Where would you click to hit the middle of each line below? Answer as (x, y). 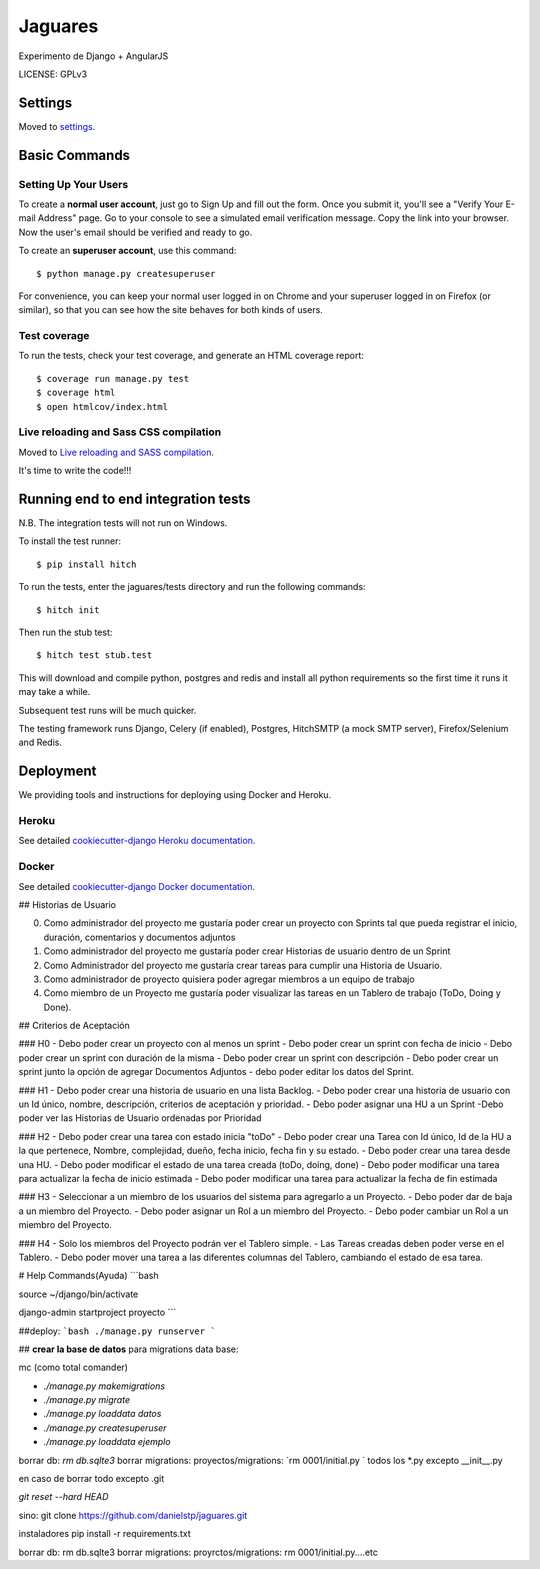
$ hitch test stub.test (94, 655)
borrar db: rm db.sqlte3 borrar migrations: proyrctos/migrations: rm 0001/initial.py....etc (198, 1552)
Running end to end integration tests (134, 499)
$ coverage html (76, 393)
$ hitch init (68, 609)
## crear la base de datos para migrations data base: (128, 1349)
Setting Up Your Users (73, 184)
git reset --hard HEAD (63, 1497)
